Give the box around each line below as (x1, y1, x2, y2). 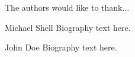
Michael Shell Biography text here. (5, 21, 131, 33)
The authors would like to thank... (5, 1, 130, 13)
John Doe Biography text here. (5, 41, 117, 53)
